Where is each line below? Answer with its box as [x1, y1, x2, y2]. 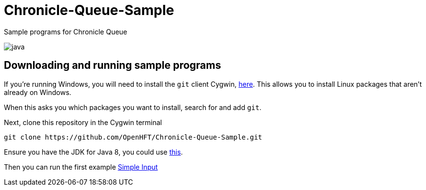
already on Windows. [4, 88, 71, 96]
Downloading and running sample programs [4, 59, 221, 72]
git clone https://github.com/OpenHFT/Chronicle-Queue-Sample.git [4, 133, 263, 141]
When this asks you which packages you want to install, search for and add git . [4, 103, 262, 111]
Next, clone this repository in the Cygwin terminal [4, 118, 162, 127]
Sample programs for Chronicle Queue [4, 27, 127, 36]
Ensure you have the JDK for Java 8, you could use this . [4, 147, 183, 156]
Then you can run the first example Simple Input [4, 162, 158, 171]
